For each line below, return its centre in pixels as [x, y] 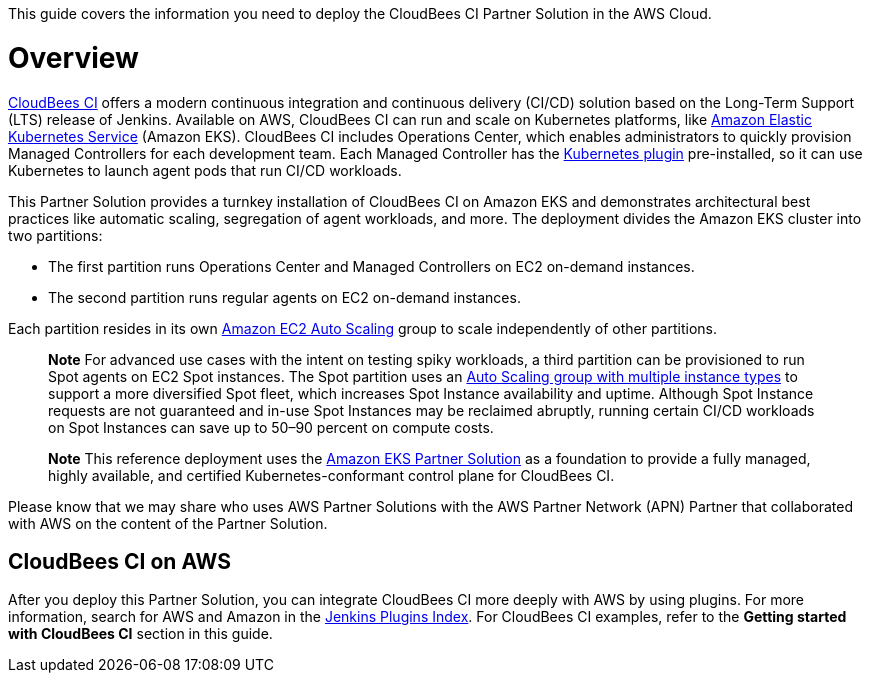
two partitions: [55, 235]
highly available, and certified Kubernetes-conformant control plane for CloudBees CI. [331, 475]
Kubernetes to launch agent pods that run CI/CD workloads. [205, 170]
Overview [73, 57]
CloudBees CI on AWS [119, 561]
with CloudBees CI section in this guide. [140, 634]
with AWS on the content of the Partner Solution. [168, 523]
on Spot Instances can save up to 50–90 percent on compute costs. [271, 427]
